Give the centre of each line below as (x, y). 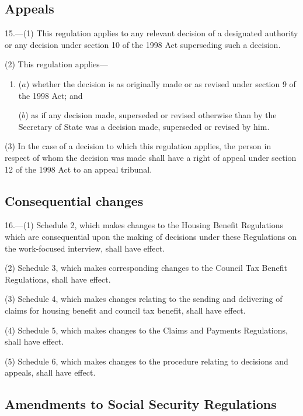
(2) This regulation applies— (56, 64)
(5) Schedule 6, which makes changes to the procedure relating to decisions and (147, 361)
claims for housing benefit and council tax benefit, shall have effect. (125, 310)
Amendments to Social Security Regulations (141, 404)
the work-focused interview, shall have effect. (85, 248)
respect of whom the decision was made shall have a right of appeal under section (151, 157)
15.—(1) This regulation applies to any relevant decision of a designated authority (151, 33)
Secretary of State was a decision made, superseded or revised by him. (144, 126)
